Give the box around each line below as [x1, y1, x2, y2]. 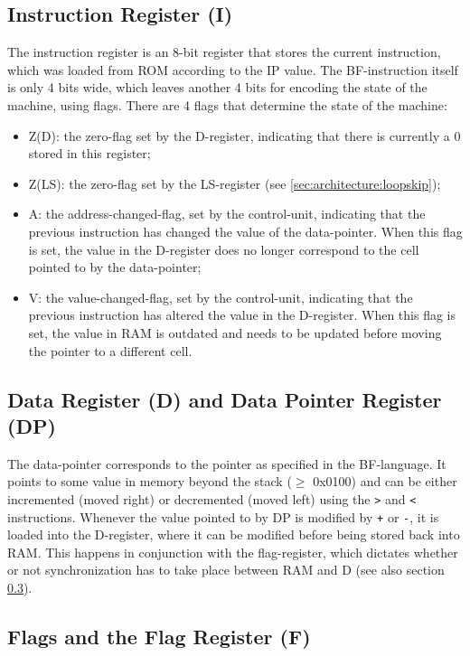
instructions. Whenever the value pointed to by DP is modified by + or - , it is [7, 507, 439, 526]
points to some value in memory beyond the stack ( [7, 472, 292, 491]
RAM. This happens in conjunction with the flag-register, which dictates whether [7, 542, 458, 561]
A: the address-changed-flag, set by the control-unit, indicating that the [28, 204, 426, 223]
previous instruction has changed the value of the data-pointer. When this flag [28, 221, 463, 240]
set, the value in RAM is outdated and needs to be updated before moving [28, 323, 442, 342]
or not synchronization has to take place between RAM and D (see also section [7, 560, 445, 579]
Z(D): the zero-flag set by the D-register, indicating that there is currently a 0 [28, 126, 461, 145]
